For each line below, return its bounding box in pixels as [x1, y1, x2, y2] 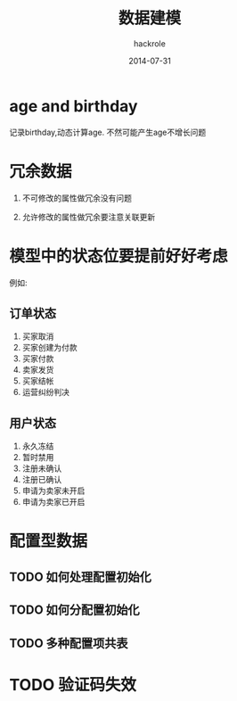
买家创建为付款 [21, 342, 78, 353]
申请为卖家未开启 [21, 485, 86, 496]
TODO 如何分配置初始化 [9, 603, 140, 618]
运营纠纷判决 [21, 387, 69, 398]
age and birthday [9, 95, 138, 116]
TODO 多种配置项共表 [9, 635, 128, 651]
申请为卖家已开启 [21, 497, 86, 507]
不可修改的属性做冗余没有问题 [21, 193, 132, 203]
